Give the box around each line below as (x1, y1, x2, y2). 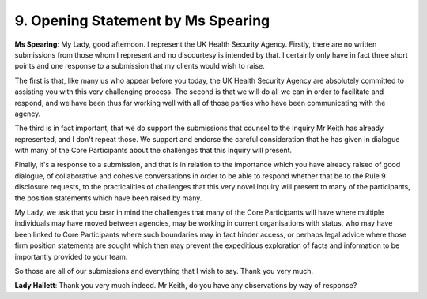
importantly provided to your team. (14, 252, 128, 261)
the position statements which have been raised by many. (14, 193, 202, 203)
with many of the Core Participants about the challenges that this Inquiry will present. (14, 146, 293, 155)
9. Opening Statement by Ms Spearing (14, 12, 270, 29)
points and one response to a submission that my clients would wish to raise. (14, 62, 265, 71)
